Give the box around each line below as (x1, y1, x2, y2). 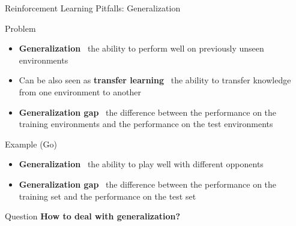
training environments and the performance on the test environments (19, 117, 273, 130)
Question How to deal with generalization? (5, 210, 181, 222)
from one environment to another (19, 85, 141, 98)
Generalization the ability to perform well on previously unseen (19, 42, 264, 55)
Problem (5, 22, 36, 34)
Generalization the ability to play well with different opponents (19, 158, 264, 170)
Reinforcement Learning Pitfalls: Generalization (5, 2, 181, 14)
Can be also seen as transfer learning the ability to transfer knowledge (19, 74, 291, 86)
